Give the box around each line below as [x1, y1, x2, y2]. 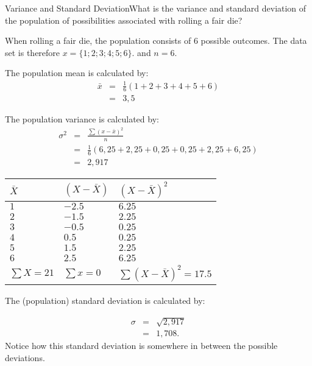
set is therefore [5, 46, 60, 58]
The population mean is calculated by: [5, 66, 149, 79]
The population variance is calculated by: [5, 113, 159, 125]
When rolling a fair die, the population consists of [5, 34, 191, 47]
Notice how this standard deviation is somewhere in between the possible [5, 339, 278, 352]
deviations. [5, 351, 45, 364]
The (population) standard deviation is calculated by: [5, 294, 205, 307]
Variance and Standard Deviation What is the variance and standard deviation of [5, 2, 307, 14]
